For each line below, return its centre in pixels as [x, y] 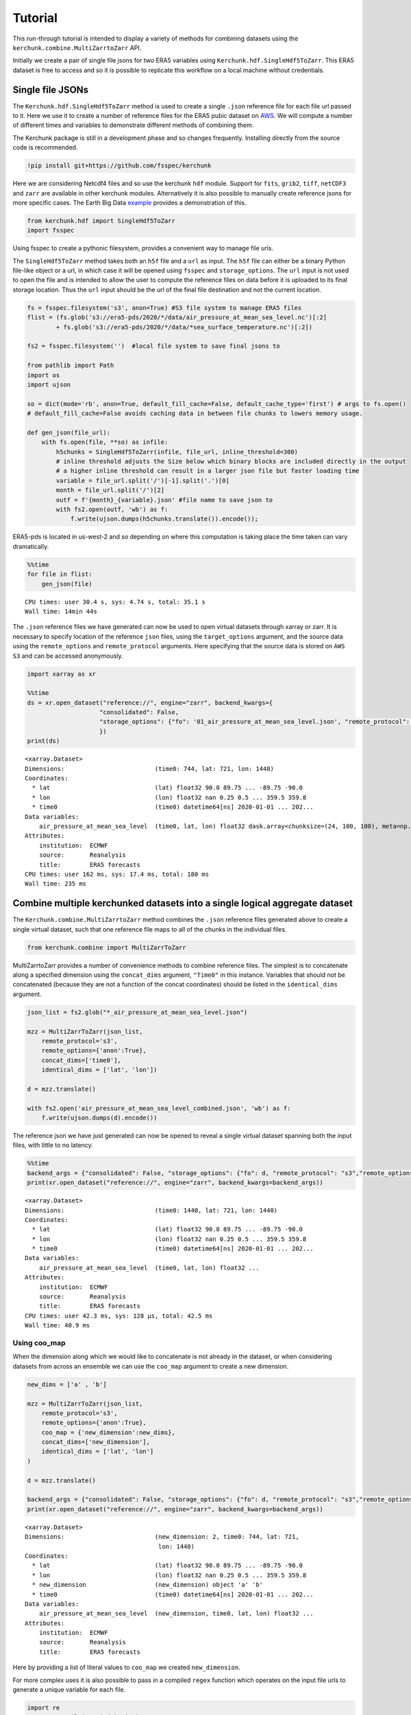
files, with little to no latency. [53, 1145]
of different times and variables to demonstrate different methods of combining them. [133, 125]
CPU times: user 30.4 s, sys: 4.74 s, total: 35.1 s [115, 602]
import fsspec [51, 230]
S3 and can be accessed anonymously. [68, 656]
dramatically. [31, 546]
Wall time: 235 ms [56, 884]
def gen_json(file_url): [69, 433]
